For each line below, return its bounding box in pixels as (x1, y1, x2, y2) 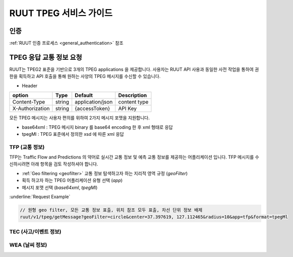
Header (22, 82, 38, 89)
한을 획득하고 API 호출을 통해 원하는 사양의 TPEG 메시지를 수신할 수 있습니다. (9, 73, 161, 79)
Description (118, 92, 147, 99)
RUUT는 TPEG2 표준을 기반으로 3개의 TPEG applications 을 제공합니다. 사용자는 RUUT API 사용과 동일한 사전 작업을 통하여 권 (9, 66, 259, 72)
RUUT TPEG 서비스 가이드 (9, 8, 113, 19)
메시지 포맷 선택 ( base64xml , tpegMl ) (22, 184, 98, 191)
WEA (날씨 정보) (9, 241, 47, 248)
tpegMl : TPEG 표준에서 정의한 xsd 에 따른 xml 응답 (22, 131, 124, 137)
